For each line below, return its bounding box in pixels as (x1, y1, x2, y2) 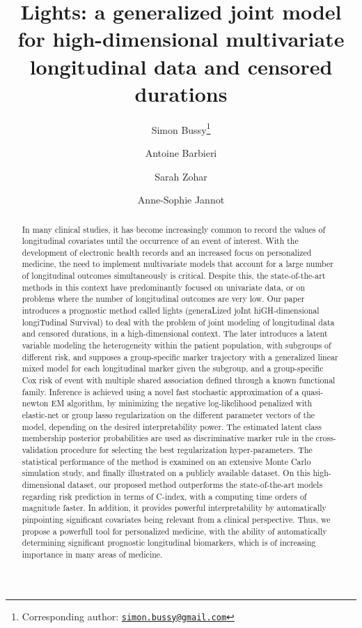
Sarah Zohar (155, 169, 207, 183)
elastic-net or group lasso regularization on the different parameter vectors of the (22, 409, 315, 421)
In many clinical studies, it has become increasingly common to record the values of (22, 223, 326, 235)
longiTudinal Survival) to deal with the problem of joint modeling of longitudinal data (22, 316, 335, 328)
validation (22, 443, 58, 455)
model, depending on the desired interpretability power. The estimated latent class (22, 420, 322, 432)
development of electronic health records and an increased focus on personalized (22, 246, 312, 258)
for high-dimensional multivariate (17, 24, 345, 53)
